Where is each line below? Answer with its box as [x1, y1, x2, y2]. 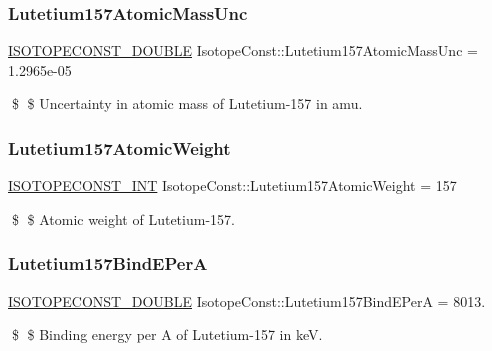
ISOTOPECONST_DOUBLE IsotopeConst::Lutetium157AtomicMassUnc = [8, 40, 478, 61]
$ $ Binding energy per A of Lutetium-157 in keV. [11, 324, 323, 345]
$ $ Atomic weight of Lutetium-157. [11, 208, 235, 229]
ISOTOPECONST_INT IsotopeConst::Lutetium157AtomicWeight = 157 [8, 175, 457, 196]
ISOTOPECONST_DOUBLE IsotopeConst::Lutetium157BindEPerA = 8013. [8, 290, 486, 311]
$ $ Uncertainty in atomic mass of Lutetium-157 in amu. [11, 93, 363, 114]
